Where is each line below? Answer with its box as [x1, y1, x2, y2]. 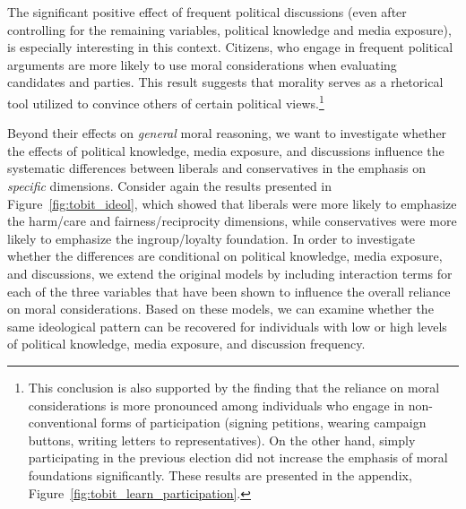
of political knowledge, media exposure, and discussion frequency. [7, 334, 366, 353]
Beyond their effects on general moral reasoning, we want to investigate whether [7, 124, 447, 142]
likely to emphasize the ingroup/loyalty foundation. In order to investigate [7, 229, 415, 247]
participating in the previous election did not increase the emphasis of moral [28, 448, 448, 467]
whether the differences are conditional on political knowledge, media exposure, [7, 246, 443, 265]
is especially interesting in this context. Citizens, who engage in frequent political [7, 38, 453, 56]
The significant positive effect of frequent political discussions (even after [7, 3, 407, 21]
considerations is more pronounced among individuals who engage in [28, 395, 405, 414]
